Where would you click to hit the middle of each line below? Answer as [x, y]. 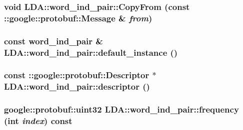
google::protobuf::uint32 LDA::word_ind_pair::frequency [121, 109]
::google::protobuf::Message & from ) [78, 18]
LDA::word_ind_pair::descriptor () [77, 86]
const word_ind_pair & [53, 41]
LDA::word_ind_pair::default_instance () [91, 52]
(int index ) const [38, 121]
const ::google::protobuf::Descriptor [77, 75]
